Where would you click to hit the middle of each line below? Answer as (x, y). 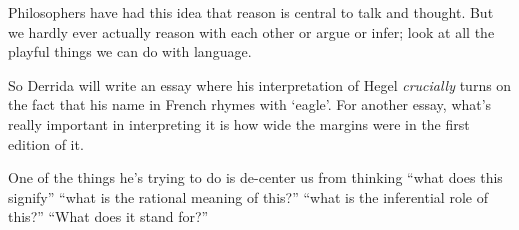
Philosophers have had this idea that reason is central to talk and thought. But (251, 12)
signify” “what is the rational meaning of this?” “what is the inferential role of (248, 196)
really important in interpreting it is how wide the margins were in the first (239, 123)
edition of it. (46, 143)
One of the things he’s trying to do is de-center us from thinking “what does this (255, 177)
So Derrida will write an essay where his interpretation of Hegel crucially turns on (260, 84)
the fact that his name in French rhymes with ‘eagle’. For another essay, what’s (250, 104)
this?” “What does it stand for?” (108, 216)
